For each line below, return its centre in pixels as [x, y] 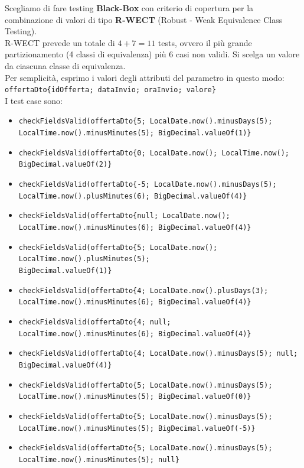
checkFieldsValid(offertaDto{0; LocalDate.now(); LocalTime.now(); [154, 153]
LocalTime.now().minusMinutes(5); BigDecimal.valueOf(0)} [135, 397]
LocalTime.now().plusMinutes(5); [84, 259]
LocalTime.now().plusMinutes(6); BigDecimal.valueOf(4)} [133, 196]
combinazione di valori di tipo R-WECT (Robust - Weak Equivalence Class [144, 19]
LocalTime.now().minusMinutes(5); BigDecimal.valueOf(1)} [135, 133]
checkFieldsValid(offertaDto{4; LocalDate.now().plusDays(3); [143, 290]
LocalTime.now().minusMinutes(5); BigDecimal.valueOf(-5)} [137, 428]
